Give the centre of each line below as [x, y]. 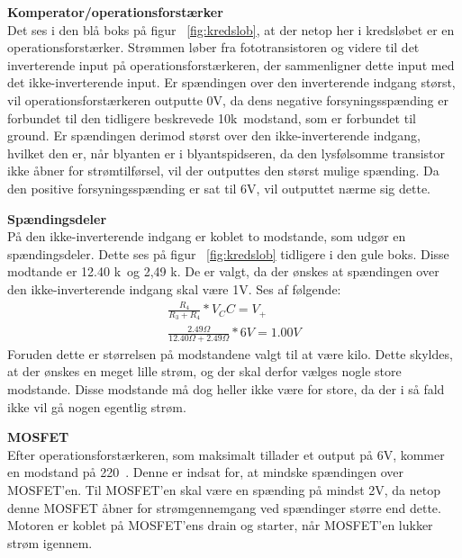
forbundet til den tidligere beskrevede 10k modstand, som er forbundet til [212, 117]
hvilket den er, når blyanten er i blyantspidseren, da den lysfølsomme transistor [226, 153]
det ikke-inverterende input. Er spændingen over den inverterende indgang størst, [231, 82]
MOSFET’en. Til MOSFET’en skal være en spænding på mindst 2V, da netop [224, 490]
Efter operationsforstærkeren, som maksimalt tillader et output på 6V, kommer [226, 454]
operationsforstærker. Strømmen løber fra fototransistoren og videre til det [213, 47]
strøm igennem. [50, 542]
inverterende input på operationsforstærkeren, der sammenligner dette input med [231, 64]
